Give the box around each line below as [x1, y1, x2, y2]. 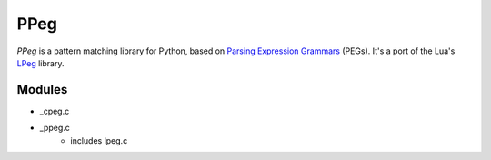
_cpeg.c [39, 105, 70, 116]
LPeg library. [16, 57, 65, 68]
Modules [16, 82, 68, 97]
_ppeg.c [39, 123, 70, 134]
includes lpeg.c [70, 135, 128, 145]
